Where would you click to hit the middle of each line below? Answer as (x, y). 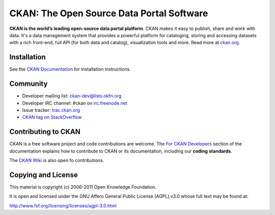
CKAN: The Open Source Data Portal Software (109, 13)
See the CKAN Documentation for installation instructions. (70, 69)
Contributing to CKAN (45, 132)
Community (29, 84)
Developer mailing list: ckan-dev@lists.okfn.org (72, 96)
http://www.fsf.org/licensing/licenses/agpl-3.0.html (63, 205)
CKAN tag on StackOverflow (52, 117)
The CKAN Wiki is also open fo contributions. (57, 160)
